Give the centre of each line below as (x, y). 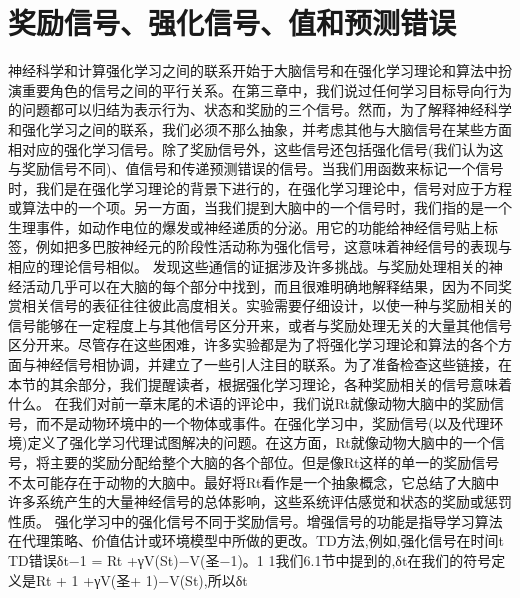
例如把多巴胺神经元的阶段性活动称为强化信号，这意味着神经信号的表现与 (273, 246)
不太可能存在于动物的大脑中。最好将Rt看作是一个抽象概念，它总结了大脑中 (254, 481)
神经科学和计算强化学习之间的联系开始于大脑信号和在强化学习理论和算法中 (253, 70)
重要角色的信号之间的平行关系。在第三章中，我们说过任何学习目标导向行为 (266, 89)
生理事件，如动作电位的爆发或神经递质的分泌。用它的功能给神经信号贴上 (246, 226)
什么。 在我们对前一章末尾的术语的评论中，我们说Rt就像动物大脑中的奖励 (249, 403)
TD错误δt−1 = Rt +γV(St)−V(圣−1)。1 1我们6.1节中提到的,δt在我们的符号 (250, 559)
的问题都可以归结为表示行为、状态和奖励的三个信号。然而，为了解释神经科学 (260, 109)
